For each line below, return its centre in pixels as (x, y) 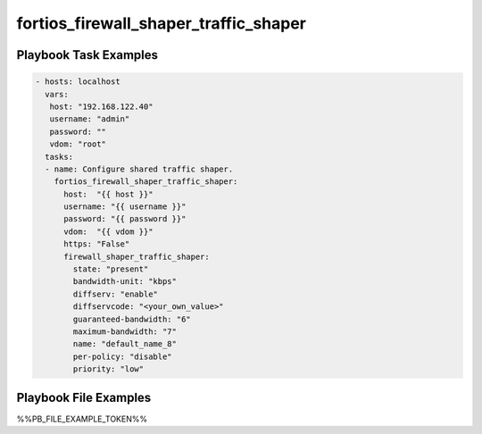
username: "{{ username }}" (125, 207)
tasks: (59, 157)
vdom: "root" (78, 144)
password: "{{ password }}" (125, 219)
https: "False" (97, 244)
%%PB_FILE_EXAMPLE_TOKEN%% (82, 419)
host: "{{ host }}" (108, 194)
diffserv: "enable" (115, 294)
